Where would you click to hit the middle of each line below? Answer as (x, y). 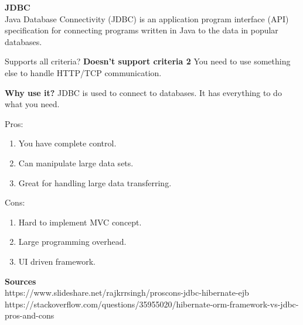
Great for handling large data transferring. (95, 182)
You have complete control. (67, 143)
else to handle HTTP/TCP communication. (83, 72)
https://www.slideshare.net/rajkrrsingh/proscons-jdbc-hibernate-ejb (127, 292)
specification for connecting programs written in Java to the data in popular (142, 30)
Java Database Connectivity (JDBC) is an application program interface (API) (147, 18)
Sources (21, 281)
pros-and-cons (30, 315)
